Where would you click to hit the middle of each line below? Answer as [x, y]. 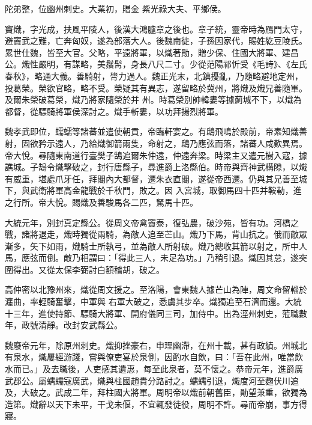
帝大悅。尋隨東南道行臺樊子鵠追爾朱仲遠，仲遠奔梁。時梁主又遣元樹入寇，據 [156, 155]
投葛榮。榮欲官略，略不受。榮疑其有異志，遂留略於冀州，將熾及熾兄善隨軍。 [156, 87]
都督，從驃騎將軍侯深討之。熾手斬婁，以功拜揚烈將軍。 [114, 111]
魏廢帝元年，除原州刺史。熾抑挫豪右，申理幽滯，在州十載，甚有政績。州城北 [156, 345]
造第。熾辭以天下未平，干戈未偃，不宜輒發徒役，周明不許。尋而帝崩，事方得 [156, 404]
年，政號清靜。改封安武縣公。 [64, 325]
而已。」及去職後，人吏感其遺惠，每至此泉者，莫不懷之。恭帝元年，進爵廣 [158, 369]
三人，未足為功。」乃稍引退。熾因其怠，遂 [217, 258]
